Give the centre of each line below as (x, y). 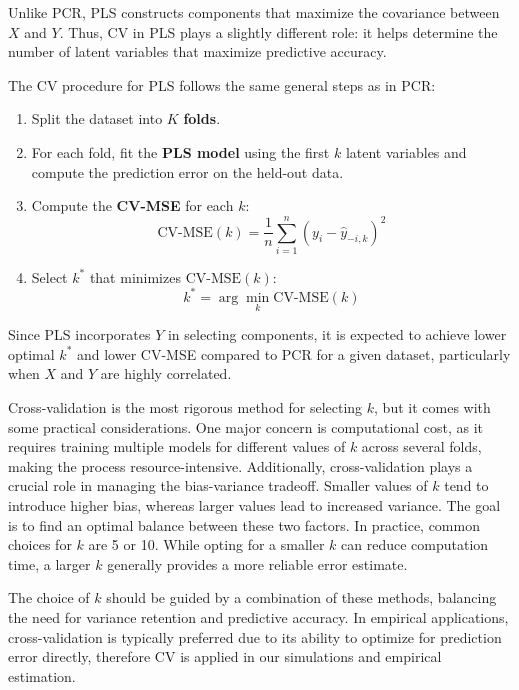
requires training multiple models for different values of (177, 446)
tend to (466, 485)
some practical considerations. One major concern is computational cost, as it (246, 426)
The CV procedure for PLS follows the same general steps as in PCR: (222, 84)
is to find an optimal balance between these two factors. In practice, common (244, 524)
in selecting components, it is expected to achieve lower (337, 334)
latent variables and (406, 151)
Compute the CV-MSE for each (132, 205)
